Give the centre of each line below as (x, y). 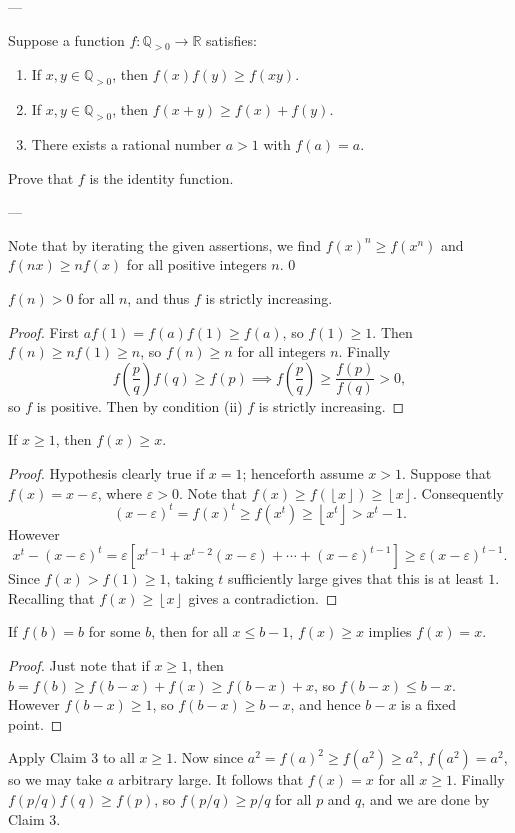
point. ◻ (35, 723)
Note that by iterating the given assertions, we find (164, 244)
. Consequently (458, 492)
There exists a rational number (126, 143)
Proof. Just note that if (79, 664)
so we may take (55, 779)
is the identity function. (161, 177)
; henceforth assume (303, 472)
